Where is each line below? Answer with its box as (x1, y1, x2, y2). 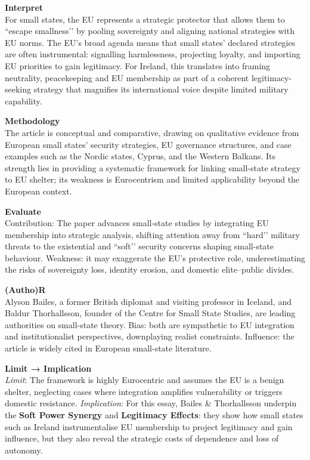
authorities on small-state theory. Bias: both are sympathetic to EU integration (5, 318, 294, 331)
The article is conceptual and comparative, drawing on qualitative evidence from (5, 126, 299, 138)
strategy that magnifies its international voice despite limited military (33, 83, 289, 95)
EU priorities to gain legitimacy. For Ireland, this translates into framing (5, 59, 271, 72)
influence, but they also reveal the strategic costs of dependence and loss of (5, 432, 279, 444)
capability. (5, 94, 42, 107)
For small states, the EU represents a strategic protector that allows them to (5, 13, 285, 25)
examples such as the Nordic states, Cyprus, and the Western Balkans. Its (5, 150, 276, 162)
